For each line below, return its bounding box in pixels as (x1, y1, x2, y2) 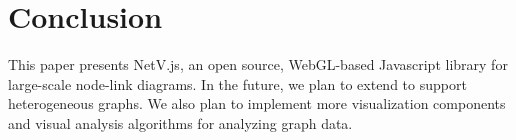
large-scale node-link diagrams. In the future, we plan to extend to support (8, 73, 467, 94)
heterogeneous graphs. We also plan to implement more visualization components (8, 93, 506, 114)
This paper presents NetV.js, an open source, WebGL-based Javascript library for (8, 54, 508, 75)
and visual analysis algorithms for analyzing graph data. (8, 112, 353, 133)
